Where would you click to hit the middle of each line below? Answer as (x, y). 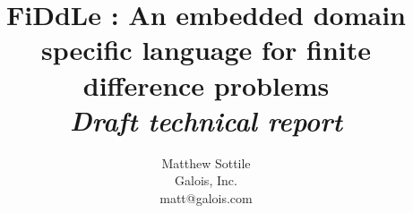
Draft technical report (206, 120)
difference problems (206, 85)
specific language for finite (206, 50)
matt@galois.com (206, 197)
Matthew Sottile (206, 162)
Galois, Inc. (206, 180)
